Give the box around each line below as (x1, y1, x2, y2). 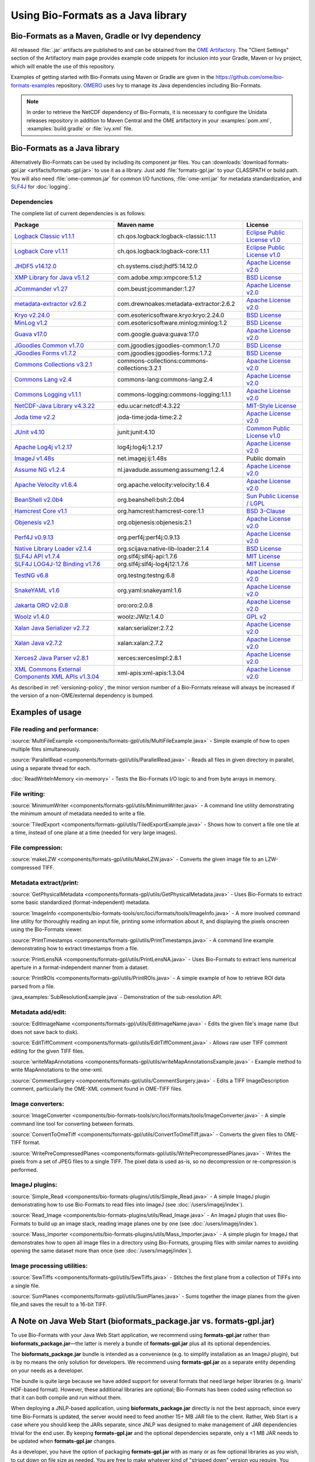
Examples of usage (10, 708, 82, 717)
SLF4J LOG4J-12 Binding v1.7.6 (14, 560, 101, 568)
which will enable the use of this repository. (10, 63, 116, 70)
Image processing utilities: (10, 1261, 88, 1270)
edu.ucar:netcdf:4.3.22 (117, 401, 181, 409)
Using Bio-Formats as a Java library (10, 9, 187, 22)
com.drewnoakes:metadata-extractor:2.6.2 (117, 299, 236, 308)
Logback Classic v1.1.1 (14, 232, 75, 240)
